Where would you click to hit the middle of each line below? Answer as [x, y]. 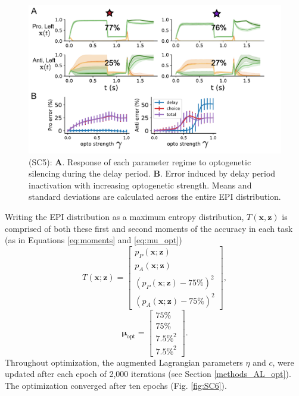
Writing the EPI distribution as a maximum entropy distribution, [124, 217]
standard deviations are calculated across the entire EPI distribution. [155, 197]
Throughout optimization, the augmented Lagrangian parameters [124, 362]
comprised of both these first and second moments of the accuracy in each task [149, 228]
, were [283, 362]
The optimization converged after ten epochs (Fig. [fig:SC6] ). [116, 385]
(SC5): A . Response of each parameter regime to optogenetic [140, 161]
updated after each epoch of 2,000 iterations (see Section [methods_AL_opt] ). [148, 374]
